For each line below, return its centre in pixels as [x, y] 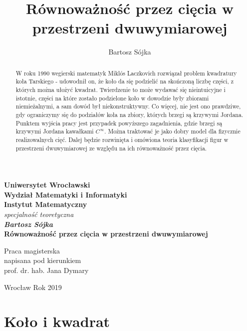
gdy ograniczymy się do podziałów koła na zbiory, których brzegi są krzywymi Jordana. [129, 114]
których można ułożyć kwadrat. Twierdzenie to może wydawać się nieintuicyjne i [121, 90]
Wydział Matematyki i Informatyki [66, 194]
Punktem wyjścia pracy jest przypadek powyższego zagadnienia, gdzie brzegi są [119, 123]
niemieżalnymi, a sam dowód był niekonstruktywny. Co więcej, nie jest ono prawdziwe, [128, 106]
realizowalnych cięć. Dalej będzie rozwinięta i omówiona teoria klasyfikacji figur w [122, 139]
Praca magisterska [32, 250]
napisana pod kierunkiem [43, 260]
